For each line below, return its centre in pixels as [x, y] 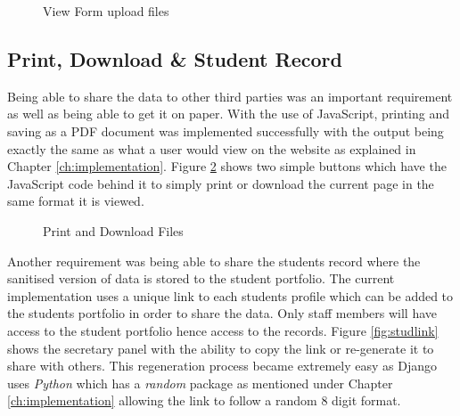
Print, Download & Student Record [175, 58]
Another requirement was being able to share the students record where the [214, 261]
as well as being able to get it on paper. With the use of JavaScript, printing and [229, 114]
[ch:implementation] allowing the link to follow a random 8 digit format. [204, 400]
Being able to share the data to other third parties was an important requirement [230, 96]
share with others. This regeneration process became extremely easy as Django [222, 366]
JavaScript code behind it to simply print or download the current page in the [221, 183]
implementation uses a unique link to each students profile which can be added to [230, 295]
